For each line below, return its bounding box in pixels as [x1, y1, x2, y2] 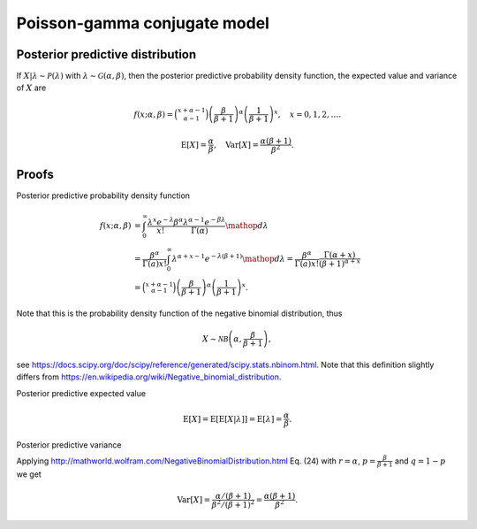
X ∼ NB [201, 333, 229, 344]
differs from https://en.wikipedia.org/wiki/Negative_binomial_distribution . [16, 372, 282, 382]
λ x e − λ [147, 216, 174, 227]
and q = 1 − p [394, 456, 446, 466]
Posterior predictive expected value [16, 387, 146, 398]
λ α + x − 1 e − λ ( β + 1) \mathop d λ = [171, 252, 293, 264]
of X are [16, 82, 47, 93]
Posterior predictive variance [16, 439, 122, 450]
